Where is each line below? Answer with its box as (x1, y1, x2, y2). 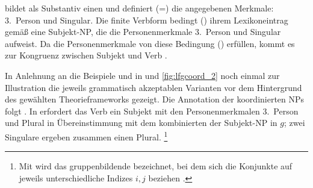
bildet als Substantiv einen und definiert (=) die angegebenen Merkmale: (5, 2, 274, 14)
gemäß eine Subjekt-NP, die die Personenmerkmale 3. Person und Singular (5, 25, 281, 38)
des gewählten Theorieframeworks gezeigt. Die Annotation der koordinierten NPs (5, 93, 305, 105)
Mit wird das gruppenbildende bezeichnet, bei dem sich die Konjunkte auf (19, 160, 293, 172)
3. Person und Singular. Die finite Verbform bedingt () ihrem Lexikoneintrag (5, 13, 288, 26)
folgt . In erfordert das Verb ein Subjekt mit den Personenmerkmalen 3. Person (5, 104, 299, 117)
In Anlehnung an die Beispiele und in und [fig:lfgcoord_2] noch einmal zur (5, 69, 280, 81)
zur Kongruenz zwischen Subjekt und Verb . (5, 49, 167, 61)
